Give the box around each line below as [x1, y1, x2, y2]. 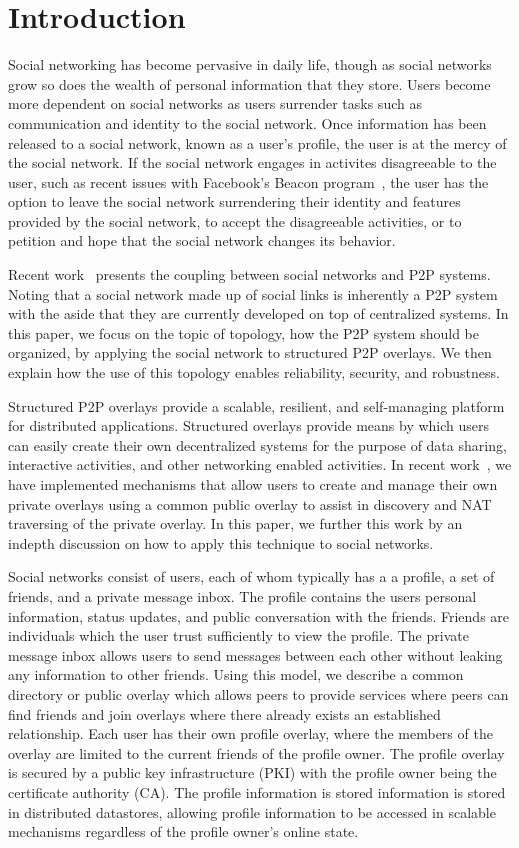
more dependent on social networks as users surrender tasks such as [8, 93, 422, 114]
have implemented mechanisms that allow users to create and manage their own [8, 474, 498, 494]
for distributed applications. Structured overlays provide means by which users [8, 415, 490, 436]
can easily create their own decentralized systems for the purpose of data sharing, [8, 434, 507, 455]
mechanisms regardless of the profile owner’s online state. [8, 821, 359, 842]
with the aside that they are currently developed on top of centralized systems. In [8, 303, 509, 324]
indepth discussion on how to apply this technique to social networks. [8, 532, 434, 553]
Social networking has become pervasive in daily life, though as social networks [8, 54, 492, 75]
